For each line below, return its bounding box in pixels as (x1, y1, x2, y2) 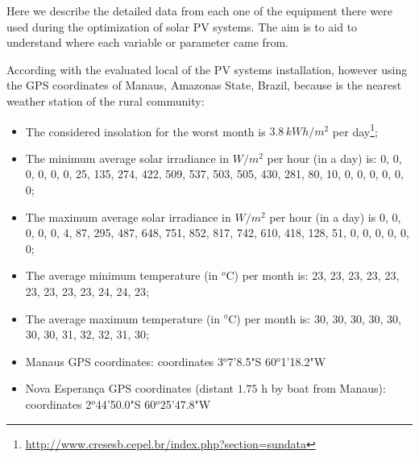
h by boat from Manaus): (261, 380, 386, 397)
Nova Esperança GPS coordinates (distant (25, 380, 234, 397)
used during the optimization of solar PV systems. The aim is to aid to (6, 18, 358, 35)
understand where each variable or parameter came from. (6, 34, 288, 51)
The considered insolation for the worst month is (25, 123, 266, 139)
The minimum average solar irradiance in (25, 149, 230, 166)
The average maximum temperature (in (25, 310, 221, 327)
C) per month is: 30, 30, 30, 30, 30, (228, 310, 401, 327)
